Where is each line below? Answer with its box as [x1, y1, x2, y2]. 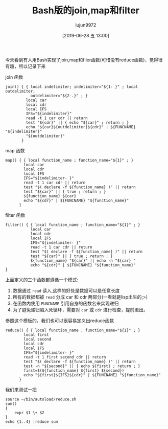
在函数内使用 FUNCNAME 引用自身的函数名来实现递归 [12, 300, 119, 306]
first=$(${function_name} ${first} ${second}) [23, 368, 125, 373]
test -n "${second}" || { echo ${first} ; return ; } [23, 364, 140, 369]
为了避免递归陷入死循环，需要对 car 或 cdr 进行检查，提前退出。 [12, 306, 148, 312]
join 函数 [5, 74, 23, 80]
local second [23, 336, 52, 342]
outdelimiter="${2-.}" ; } [30, 93, 88, 98]
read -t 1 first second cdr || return [23, 354, 106, 359]
